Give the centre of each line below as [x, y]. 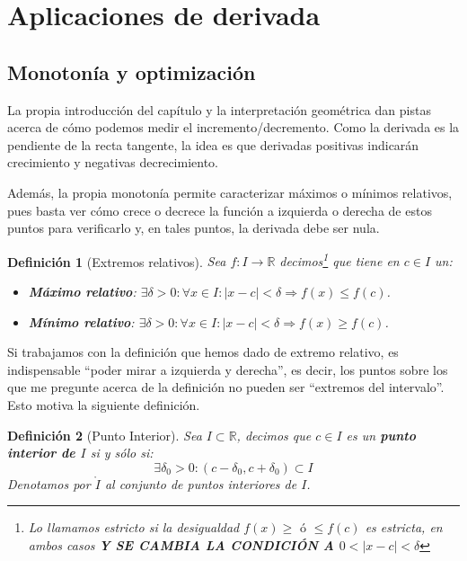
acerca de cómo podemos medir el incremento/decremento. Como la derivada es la [233, 127]
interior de [41, 453]
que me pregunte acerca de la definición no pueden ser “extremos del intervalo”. [226, 387]
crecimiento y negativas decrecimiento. [113, 162]
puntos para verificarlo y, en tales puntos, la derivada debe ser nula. [194, 228]
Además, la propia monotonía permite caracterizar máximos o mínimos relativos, [230, 192]
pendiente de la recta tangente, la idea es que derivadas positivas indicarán [213, 144]
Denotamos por [49, 483]
